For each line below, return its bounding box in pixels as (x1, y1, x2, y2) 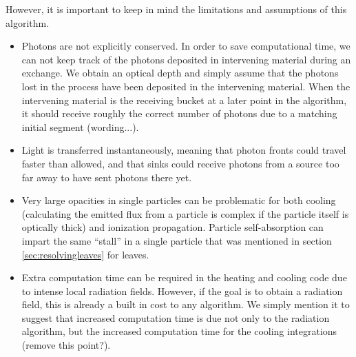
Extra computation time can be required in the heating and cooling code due (21, 270, 347, 285)
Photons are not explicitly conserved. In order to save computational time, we (21, 39, 350, 53)
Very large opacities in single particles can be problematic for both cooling (21, 193, 336, 207)
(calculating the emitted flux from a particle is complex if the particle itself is (21, 206, 349, 221)
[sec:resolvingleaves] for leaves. (21, 247, 149, 261)
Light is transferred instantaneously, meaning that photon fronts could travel (21, 143, 346, 157)
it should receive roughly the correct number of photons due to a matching (21, 106, 337, 121)
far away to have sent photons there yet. (21, 170, 192, 184)
